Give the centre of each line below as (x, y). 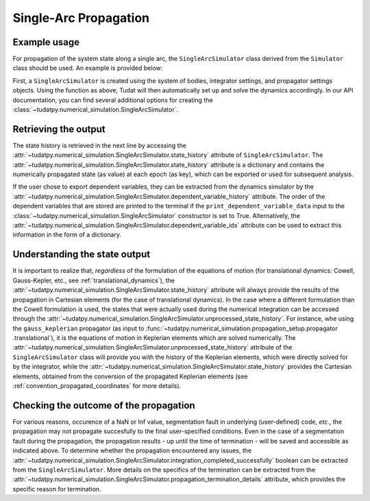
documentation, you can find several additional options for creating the (113, 100)
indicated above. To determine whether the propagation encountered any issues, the (132, 451)
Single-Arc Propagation (81, 18)
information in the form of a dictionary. (67, 235)
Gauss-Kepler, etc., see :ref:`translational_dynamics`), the (94, 280)
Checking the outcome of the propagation (104, 405)
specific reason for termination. (57, 489)
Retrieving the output (59, 129)
